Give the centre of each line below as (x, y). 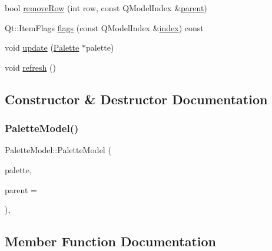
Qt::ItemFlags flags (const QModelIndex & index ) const (104, 27)
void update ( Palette (42, 47)
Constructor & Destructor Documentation (136, 99)
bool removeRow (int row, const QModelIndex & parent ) (106, 8)
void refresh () (30, 67)
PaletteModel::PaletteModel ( (58, 150)
